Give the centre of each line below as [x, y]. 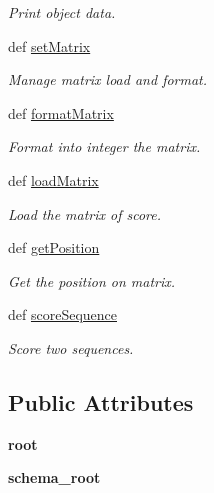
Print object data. [62, 12]
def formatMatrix [61, 112]
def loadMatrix [53, 179]
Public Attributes [101, 401]
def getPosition [54, 247]
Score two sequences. [71, 347]
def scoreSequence [62, 314]
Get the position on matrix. [92, 280]
